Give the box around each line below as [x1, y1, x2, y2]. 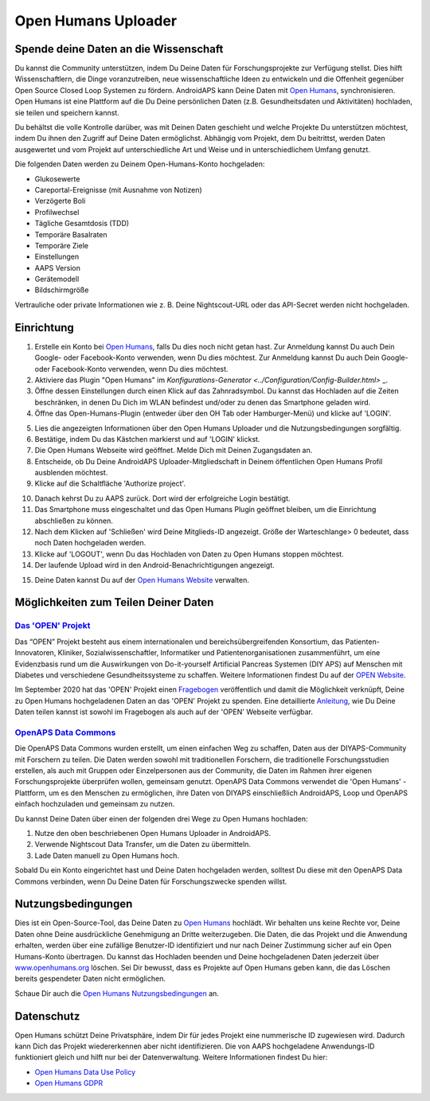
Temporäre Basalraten [34, 229, 107, 239]
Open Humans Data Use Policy [34, 1067, 136, 1076]
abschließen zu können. [34, 516, 113, 525]
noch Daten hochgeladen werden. [34, 538, 147, 548]
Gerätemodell [34, 275, 80, 284]
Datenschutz [14, 1009, 80, 1023]
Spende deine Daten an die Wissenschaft [14, 42, 224, 56]
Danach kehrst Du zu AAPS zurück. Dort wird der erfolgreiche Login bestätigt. [34, 494, 291, 503]
